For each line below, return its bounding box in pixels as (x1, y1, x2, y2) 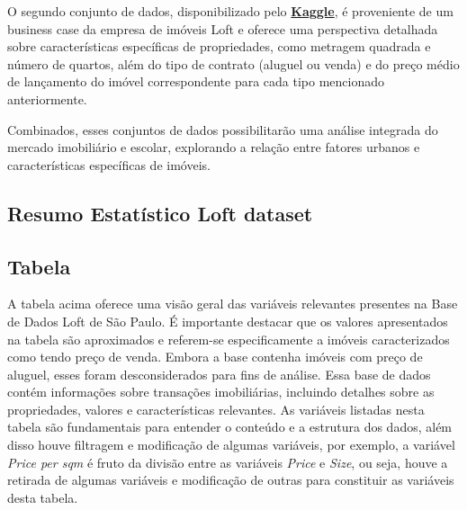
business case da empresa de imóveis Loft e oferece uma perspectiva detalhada (7, 19, 438, 38)
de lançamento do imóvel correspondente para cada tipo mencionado (7, 72, 385, 91)
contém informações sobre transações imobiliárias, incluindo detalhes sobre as (7, 382, 435, 401)
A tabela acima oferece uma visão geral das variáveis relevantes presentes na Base (7, 294, 458, 313)
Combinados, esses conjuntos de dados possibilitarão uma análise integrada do (7, 120, 438, 139)
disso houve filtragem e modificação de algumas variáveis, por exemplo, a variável (7, 435, 455, 454)
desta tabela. (7, 488, 78, 506)
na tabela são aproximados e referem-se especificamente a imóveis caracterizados (7, 329, 450, 348)
